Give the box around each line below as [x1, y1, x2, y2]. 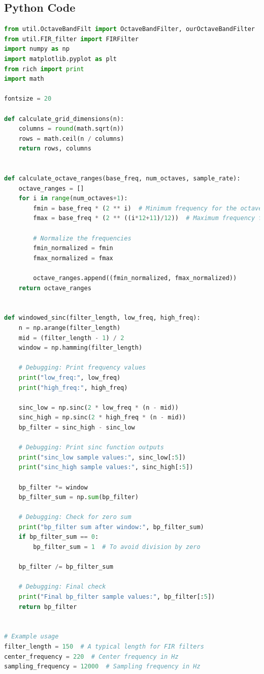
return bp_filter [18, 603, 77, 610]
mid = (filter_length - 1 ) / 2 [18, 334, 124, 342]
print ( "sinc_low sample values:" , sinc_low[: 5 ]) [18, 453, 186, 461]
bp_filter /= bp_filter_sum [18, 563, 113, 571]
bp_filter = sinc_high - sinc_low [18, 423, 135, 431]
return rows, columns [18, 145, 91, 152]
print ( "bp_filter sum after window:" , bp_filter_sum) [18, 523, 204, 531]
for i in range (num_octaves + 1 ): [18, 195, 128, 202]
